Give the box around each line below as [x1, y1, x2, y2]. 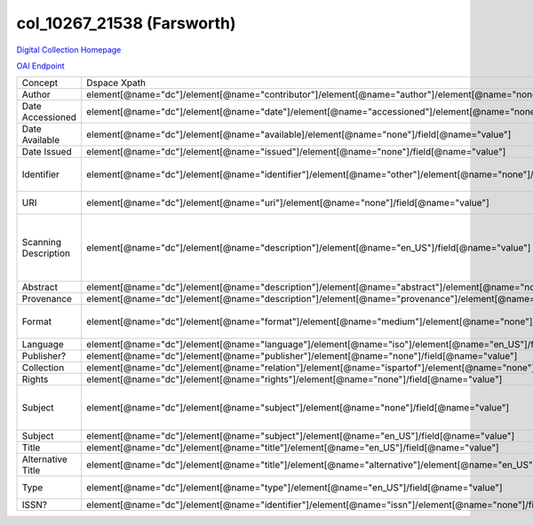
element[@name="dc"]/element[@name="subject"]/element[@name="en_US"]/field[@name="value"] [85, 430, 515, 442]
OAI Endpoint [16, 60, 66, 71]
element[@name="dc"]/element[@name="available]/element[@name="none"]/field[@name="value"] [85, 129, 512, 141]
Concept [21, 76, 58, 89]
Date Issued [21, 146, 72, 158]
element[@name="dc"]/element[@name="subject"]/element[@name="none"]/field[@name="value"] [85, 402, 510, 414]
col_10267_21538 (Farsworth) [16, 13, 236, 33]
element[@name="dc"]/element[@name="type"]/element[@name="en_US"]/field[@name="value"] [85, 481, 503, 494]
